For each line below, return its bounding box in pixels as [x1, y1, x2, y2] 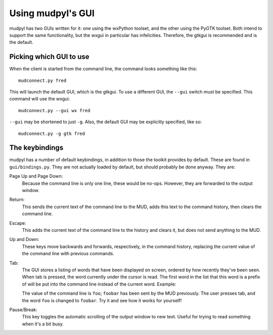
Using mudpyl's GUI [9, 8, 95, 19]
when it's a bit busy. [22, 321, 64, 327]
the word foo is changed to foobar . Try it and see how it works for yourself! [22, 297, 182, 303]
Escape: [9, 220, 26, 226]
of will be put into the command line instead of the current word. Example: [22, 281, 176, 287]
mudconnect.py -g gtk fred [18, 130, 85, 136]
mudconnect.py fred [18, 77, 67, 83]
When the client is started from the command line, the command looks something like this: [9, 66, 197, 72]
